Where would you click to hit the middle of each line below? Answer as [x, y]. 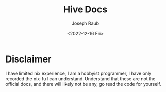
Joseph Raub [85, 23]
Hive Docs [85, 9]
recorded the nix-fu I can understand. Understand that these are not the [80, 79]
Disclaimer [28, 59]
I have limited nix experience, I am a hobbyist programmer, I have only [78, 73]
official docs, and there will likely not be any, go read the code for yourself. [83, 84]
